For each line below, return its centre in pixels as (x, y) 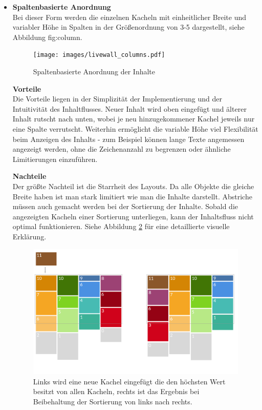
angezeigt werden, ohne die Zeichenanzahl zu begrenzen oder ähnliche (122, 149)
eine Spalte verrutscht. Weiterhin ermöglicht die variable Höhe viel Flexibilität (135, 129)
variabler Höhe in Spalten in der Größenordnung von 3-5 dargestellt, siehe (128, 27)
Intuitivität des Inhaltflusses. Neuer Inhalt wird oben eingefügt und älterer (129, 108)
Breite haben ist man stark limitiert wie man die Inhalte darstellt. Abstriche (132, 196)
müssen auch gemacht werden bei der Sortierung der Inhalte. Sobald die (125, 206)
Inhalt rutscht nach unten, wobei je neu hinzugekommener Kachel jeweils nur (134, 119)
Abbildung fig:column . (47, 37)
